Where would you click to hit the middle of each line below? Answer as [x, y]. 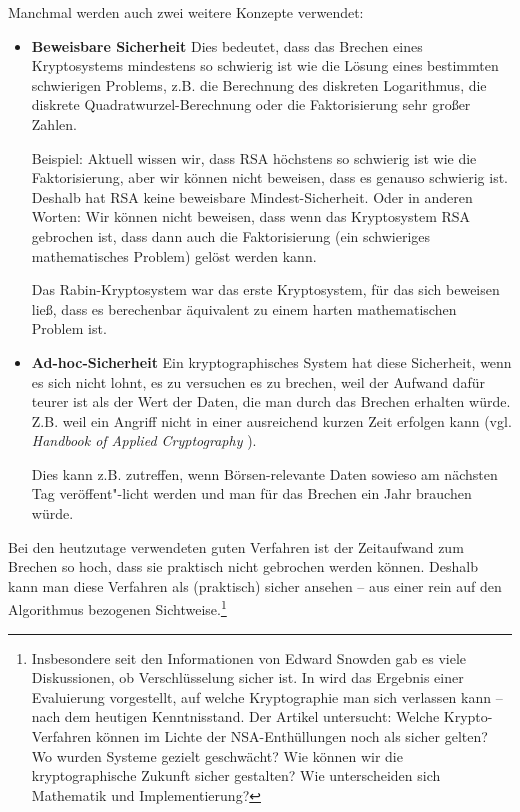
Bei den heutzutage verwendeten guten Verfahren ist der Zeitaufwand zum [236, 546]
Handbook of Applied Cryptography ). [144, 440]
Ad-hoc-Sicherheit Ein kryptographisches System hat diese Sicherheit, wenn [271, 361]
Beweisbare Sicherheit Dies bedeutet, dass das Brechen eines [227, 45]
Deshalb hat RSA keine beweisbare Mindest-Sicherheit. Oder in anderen [252, 196]
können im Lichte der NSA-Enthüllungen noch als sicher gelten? [292, 736]
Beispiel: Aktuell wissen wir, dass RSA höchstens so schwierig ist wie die [254, 157]
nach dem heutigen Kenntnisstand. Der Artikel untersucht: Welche [235, 716]
